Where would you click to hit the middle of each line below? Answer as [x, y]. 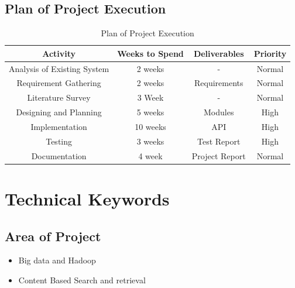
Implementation [59, 127]
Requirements [219, 83]
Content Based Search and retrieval [82, 280]
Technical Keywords [87, 198]
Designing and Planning [59, 112]
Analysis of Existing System [59, 68]
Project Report [219, 155]
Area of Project [53, 236]
